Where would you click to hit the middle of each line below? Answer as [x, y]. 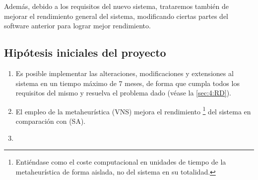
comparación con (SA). [51, 121]
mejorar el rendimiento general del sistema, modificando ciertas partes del [116, 16]
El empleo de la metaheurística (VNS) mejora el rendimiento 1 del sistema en [133, 110]
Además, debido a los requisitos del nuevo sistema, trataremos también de [116, 6]
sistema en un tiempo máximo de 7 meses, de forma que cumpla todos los [128, 83]
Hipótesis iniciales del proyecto [85, 52]
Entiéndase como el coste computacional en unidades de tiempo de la [121, 162]
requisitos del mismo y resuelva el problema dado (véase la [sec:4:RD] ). [123, 93]
